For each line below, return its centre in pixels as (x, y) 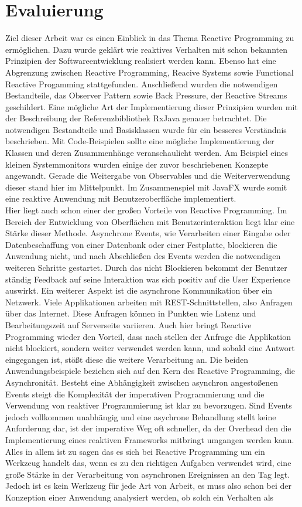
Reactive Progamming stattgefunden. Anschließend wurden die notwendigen (142, 84)
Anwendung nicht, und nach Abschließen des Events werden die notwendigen (143, 256)
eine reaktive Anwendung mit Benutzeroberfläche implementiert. (121, 198)
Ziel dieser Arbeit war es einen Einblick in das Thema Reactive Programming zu (150, 38)
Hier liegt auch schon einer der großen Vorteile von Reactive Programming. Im (146, 210)
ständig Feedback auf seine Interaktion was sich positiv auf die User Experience (148, 279)
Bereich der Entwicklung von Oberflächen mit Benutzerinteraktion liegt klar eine (150, 221)
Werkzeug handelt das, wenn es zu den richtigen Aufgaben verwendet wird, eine (148, 463)
